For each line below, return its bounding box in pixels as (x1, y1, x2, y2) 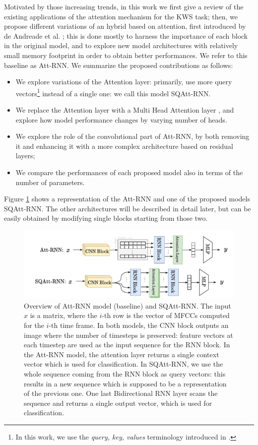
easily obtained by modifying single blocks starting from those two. (4, 213, 208, 223)
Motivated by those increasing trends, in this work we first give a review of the (4, 1, 244, 11)
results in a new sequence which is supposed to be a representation (24, 378, 227, 388)
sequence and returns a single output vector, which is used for (24, 397, 212, 408)
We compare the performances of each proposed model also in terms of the (15, 167, 243, 177)
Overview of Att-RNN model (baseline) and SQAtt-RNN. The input (24, 300, 231, 311)
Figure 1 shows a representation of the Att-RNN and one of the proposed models (4, 193, 250, 204)
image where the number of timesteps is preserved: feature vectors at (24, 329, 233, 340)
